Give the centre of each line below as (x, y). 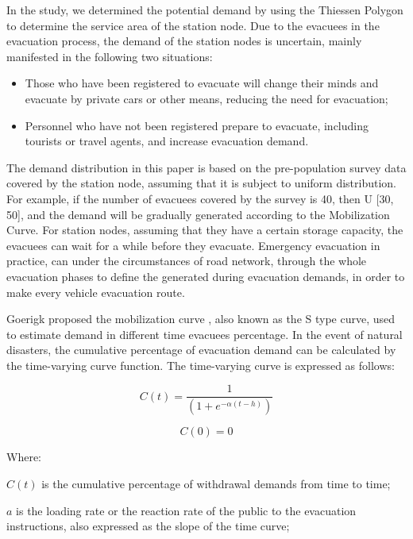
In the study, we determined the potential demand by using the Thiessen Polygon (205, 10)
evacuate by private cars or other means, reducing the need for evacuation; (206, 98)
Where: (24, 457)
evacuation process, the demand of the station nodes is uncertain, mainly (184, 41)
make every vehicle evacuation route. (96, 292)
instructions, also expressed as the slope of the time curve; (148, 526)
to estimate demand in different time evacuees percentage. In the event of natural (205, 334)
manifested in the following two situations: (110, 56)
